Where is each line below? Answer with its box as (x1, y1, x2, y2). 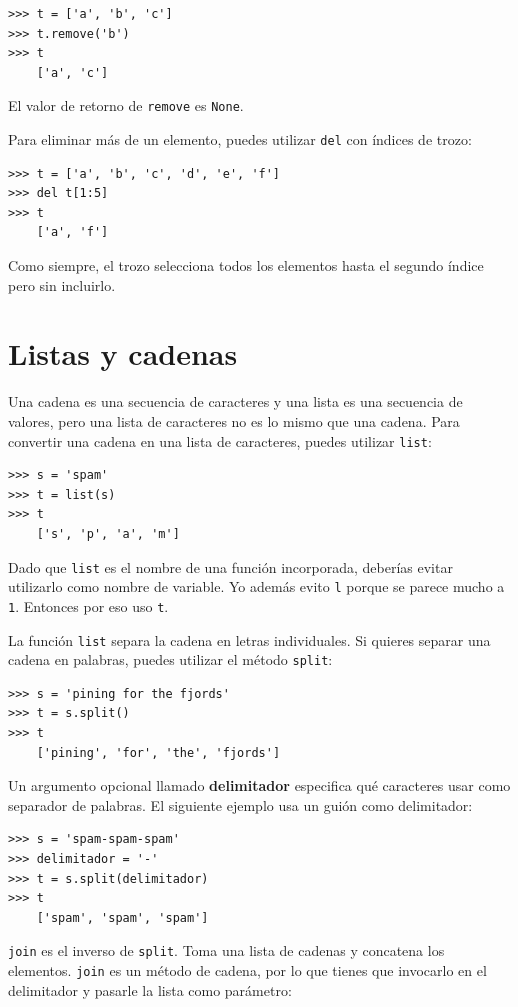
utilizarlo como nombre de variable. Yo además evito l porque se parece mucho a (8, 576, 505, 597)
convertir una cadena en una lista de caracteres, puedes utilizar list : (8, 430, 432, 451)
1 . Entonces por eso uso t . (8, 595, 169, 616)
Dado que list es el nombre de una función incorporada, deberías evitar (8, 556, 453, 577)
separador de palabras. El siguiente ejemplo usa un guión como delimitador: (8, 794, 473, 815)
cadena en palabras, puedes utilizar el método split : (8, 649, 333, 670)
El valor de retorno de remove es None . (8, 95, 244, 116)
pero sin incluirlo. (8, 274, 116, 295)
